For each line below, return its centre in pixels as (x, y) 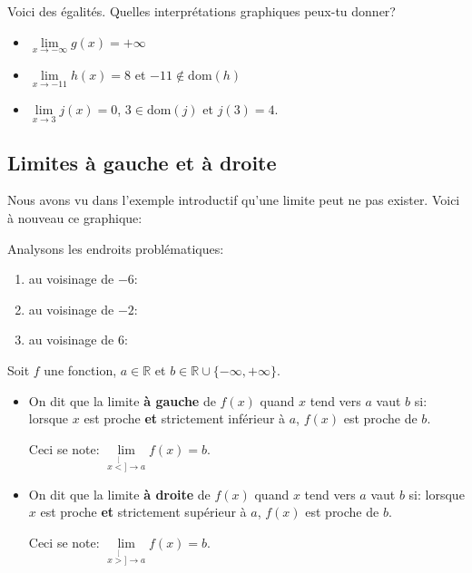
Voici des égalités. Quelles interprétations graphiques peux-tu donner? (202, 11)
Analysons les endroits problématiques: (116, 248)
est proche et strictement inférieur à (185, 418)
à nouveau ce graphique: (75, 218)
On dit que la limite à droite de (119, 494)
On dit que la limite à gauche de (122, 400)
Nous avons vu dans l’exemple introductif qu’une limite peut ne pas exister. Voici (234, 200)
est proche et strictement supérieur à (143, 512)
